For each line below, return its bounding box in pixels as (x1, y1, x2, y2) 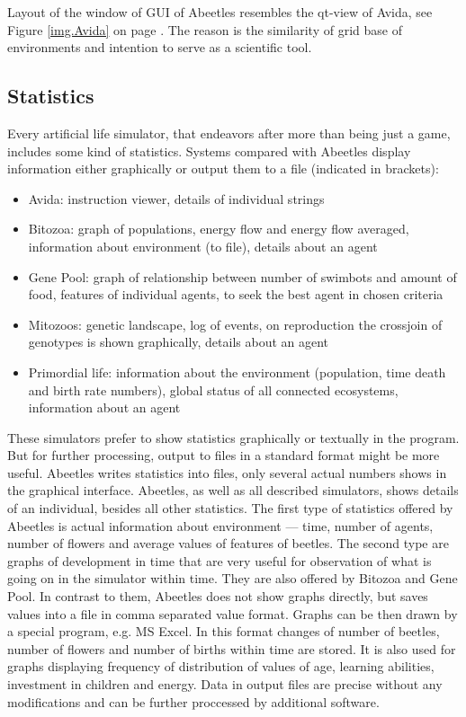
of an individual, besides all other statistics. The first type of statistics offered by (7, 499, 453, 518)
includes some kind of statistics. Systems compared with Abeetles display (7, 141, 411, 160)
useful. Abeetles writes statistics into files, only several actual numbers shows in (7, 463, 447, 482)
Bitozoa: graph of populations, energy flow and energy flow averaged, (28, 219, 409, 238)
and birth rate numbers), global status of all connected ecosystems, (28, 380, 399, 399)
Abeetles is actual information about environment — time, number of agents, (7, 516, 434, 535)
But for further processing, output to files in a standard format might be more (7, 446, 440, 465)
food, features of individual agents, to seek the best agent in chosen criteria (28, 285, 444, 304)
